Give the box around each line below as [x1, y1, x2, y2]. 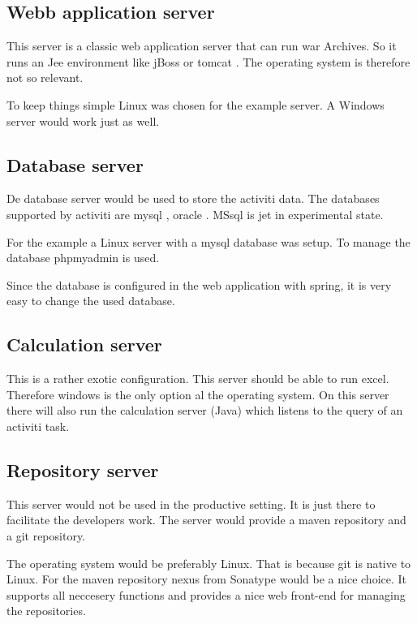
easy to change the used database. [6, 292, 175, 309]
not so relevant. [6, 69, 84, 86]
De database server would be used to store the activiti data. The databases [6, 190, 380, 207]
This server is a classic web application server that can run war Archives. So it [6, 37, 397, 54]
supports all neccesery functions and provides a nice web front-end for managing [6, 586, 406, 603]
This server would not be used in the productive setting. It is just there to [6, 495, 376, 512]
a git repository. [6, 527, 86, 544]
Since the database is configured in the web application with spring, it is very [6, 276, 392, 293]
